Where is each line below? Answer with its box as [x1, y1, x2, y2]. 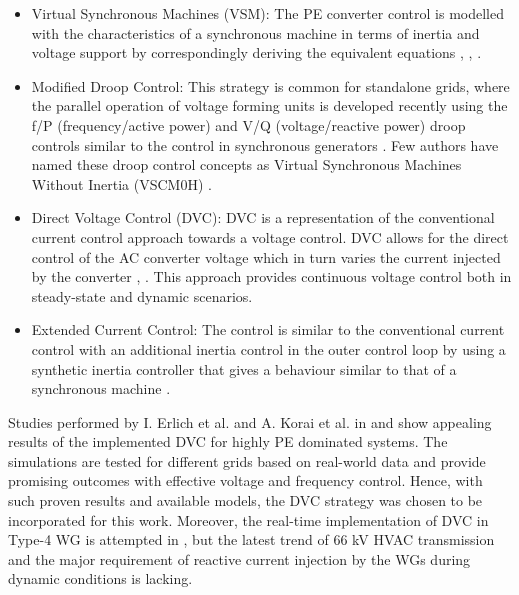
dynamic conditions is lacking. [8, 568, 193, 589]
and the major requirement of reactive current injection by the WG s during [8, 548, 471, 569]
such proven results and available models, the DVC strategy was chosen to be [8, 490, 483, 511]
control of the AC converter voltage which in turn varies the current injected [31, 246, 501, 267]
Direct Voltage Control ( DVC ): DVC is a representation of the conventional [31, 207, 495, 228]
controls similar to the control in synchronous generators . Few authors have [31, 134, 499, 155]
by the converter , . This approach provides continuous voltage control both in [31, 266, 512, 287]
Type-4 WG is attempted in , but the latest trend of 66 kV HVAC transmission [8, 529, 495, 550]
